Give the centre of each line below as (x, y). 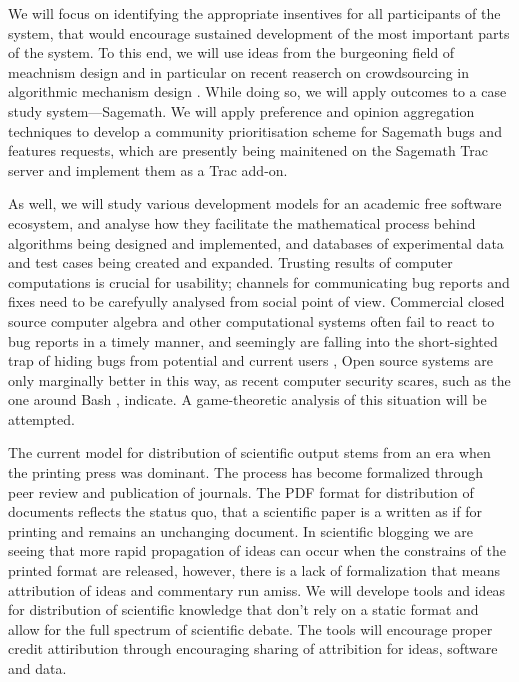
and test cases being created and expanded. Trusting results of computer (230, 262)
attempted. (41, 418)
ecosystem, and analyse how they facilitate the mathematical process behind (242, 222)
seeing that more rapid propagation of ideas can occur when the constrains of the (257, 550)
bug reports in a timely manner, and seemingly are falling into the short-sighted (253, 340)
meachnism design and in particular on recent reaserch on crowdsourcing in (239, 71)
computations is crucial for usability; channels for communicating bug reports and (259, 281)
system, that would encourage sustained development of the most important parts (259, 32)
